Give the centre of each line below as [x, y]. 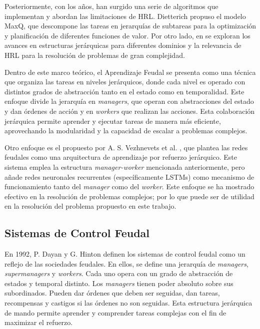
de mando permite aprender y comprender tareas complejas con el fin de [115, 312]
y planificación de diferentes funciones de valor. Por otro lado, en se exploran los [127, 35]
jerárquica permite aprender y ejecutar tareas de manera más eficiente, [113, 121]
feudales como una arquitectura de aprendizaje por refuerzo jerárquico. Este [121, 157]
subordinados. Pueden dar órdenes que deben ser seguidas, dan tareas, [112, 293]
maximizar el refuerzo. [39, 322]
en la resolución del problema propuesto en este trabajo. [90, 206]
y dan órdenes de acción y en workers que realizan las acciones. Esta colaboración [130, 111]
